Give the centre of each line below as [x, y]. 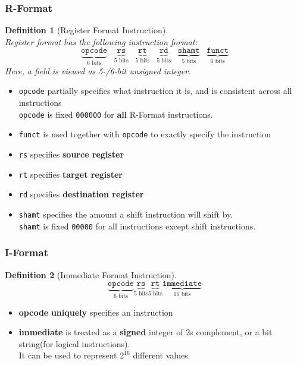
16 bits [182, 294]
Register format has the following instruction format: [101, 41]
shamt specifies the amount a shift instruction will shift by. [126, 214]
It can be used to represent [68, 355]
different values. [162, 355]
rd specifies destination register [81, 194]
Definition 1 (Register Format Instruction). [87, 30]
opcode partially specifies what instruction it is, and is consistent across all [155, 91]
